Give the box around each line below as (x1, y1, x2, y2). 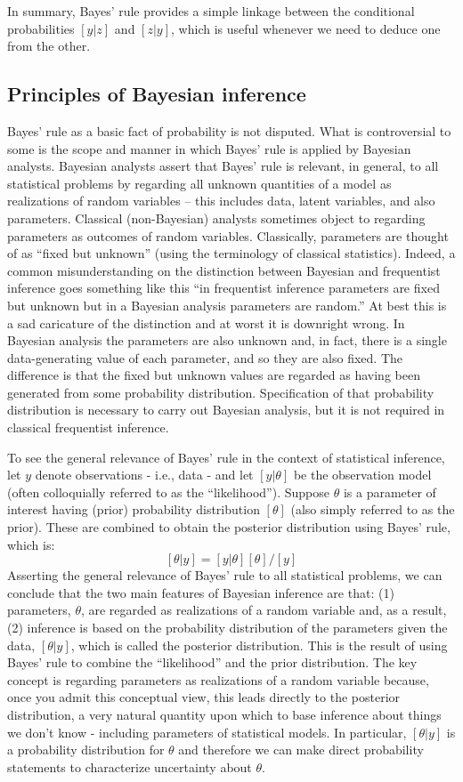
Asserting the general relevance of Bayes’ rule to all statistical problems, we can (7, 566, 443, 584)
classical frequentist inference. (7, 418, 169, 437)
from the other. (7, 36, 91, 55)
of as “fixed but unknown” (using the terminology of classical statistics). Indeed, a (7, 244, 456, 262)
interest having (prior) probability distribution (7, 500, 260, 519)
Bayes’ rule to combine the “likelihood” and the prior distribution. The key (7, 653, 418, 672)
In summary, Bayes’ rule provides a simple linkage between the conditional (7, 2, 415, 20)
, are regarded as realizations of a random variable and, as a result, (80, 601, 447, 619)
